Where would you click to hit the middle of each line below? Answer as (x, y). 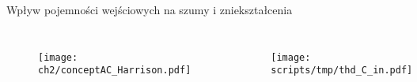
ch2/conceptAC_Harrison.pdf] (115, 71)
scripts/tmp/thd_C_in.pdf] (342, 71)
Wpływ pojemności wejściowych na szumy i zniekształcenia (150, 9)
